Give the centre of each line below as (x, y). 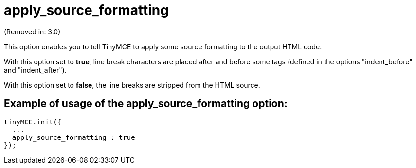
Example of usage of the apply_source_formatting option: (146, 104)
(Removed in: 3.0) (32, 31)
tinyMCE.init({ (33, 122)
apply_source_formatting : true (73, 137)
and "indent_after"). (35, 70)
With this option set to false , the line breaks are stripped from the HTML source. (132, 85)
